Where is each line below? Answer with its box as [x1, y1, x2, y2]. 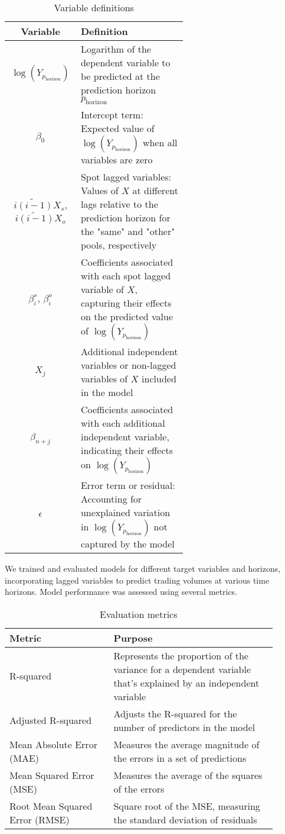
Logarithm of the [80, 42, 151, 56]
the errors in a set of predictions [113, 751, 247, 765]
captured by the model [80, 537, 175, 551]
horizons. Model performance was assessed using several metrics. [5, 585, 238, 598]
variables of [80, 372, 128, 386]
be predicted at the [80, 69, 160, 83]
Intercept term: [80, 108, 143, 122]
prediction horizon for [80, 211, 171, 225]
